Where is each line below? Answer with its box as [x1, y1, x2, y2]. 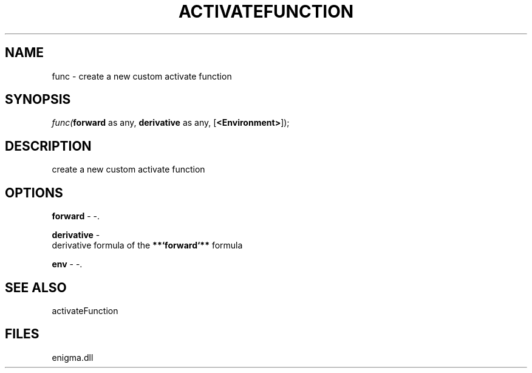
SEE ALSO [5, 279, 67, 295]
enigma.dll [52, 352, 94, 363]
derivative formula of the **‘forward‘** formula [52, 240, 243, 251]
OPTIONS [5, 185, 63, 200]
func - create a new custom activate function [52, 70, 232, 81]
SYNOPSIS [5, 92, 71, 108]
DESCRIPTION [5, 138, 92, 154]
